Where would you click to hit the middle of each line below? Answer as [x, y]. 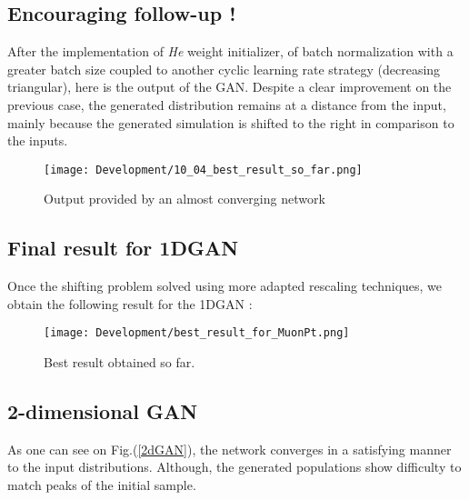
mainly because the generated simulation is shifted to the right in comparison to [231, 122]
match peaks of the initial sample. [102, 485]
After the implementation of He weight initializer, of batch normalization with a [230, 51]
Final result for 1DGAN [123, 248]
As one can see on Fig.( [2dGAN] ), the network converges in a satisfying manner [230, 449]
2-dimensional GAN [103, 411]
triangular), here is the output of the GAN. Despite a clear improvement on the [230, 87]
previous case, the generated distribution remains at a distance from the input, [227, 104]
